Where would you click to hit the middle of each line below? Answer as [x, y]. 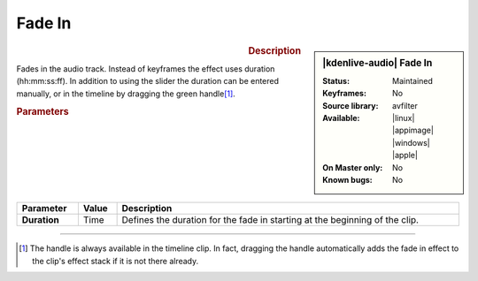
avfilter [405, 105]
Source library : [351, 105]
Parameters [43, 112]
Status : [336, 80]
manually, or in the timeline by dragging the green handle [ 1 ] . [126, 94]
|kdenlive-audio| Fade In [378, 63]
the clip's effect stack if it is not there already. [116, 261]
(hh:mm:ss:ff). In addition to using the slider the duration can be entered [147, 81]
